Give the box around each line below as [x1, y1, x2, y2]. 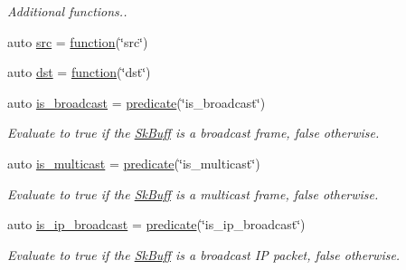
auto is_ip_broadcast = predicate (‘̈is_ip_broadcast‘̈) [7, 215, 306, 234]
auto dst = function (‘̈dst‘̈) [7, 63, 151, 82]
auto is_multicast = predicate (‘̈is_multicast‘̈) [7, 153, 260, 172]
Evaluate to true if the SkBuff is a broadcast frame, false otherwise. [7, 123, 380, 142]
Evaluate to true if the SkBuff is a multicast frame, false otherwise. [7, 184, 379, 203]
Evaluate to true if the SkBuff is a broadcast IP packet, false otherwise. [7, 245, 401, 264]
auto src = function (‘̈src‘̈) [7, 32, 148, 51]
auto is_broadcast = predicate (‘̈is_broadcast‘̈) [7, 92, 266, 111]
